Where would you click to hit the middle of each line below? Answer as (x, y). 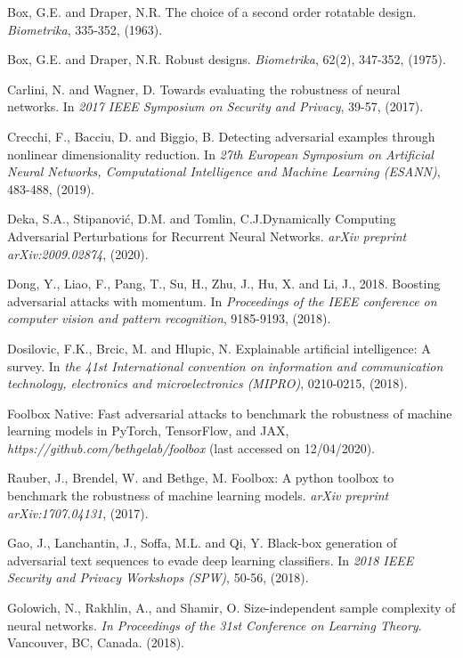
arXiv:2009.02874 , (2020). (78, 253)
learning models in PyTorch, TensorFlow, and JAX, (148, 431)
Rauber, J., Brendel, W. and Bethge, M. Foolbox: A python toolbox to (201, 478)
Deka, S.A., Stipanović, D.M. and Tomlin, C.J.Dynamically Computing (202, 219)
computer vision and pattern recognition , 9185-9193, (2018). (169, 318)
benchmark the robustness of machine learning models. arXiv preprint (198, 496)
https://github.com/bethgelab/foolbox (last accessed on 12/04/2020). (191, 447)
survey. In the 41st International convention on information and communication (225, 366)
